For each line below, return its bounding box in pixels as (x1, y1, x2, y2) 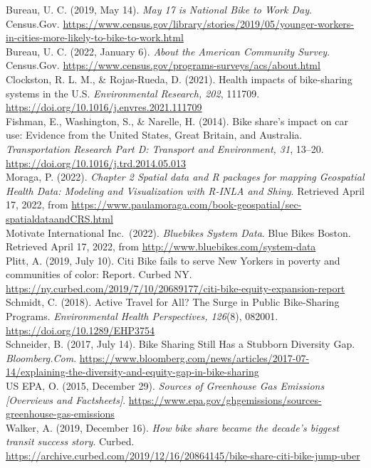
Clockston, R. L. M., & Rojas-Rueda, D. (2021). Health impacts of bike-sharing (6, 71, 352, 86)
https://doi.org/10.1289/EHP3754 (6, 322, 155, 337)
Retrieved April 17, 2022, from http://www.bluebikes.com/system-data (6, 239, 316, 254)
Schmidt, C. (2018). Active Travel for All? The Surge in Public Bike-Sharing (6, 294, 340, 309)
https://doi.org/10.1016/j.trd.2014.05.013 (6, 155, 186, 170)
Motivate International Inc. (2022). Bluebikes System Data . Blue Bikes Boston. (6, 225, 351, 240)
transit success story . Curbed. (6, 434, 135, 449)
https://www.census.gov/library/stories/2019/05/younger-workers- (63, 16, 355, 31)
